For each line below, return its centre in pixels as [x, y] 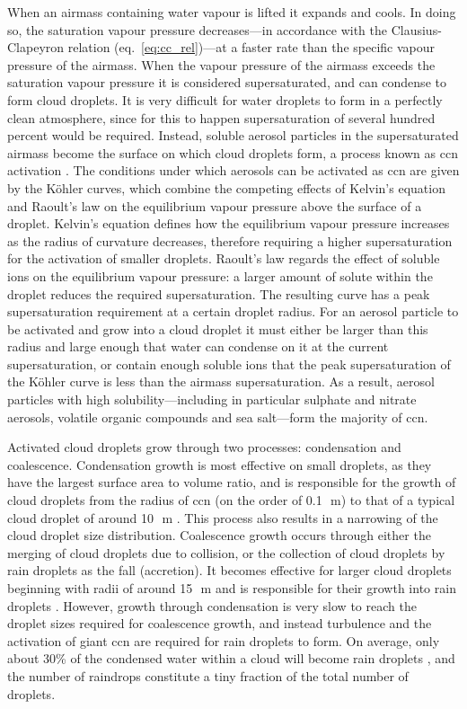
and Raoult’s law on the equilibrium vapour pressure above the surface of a [215, 205]
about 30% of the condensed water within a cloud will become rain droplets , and [231, 658]
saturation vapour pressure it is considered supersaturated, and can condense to [227, 82]
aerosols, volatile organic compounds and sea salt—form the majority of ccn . [218, 417]
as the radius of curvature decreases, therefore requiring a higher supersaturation [230, 240]
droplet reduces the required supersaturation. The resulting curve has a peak [219, 293]
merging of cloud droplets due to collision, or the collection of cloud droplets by [226, 552]
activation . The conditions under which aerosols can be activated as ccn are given [233, 170]
